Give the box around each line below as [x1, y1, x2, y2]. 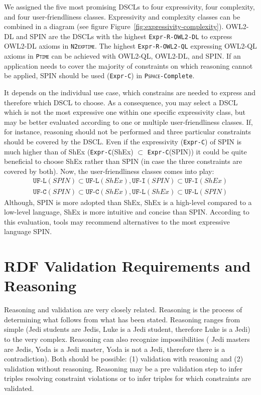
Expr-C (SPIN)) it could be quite [147, 146, 247, 156]
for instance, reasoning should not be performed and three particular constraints [4, 126, 251, 137]
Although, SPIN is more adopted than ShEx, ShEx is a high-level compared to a [4, 196, 252, 207]
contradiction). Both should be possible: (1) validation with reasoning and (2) [4, 353, 243, 364]
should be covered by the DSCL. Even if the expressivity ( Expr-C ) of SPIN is [4, 136, 242, 146]
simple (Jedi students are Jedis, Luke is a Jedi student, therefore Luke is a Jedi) [4, 324, 250, 334]
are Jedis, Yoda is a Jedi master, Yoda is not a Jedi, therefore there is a [4, 343, 225, 354]
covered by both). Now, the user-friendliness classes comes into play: [4, 165, 214, 176]
